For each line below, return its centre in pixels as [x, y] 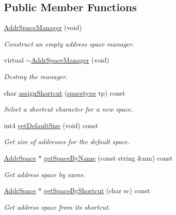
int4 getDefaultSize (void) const [51, 125]
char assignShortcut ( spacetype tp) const [65, 92]
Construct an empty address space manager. [69, 43]
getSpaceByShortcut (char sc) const [97, 190]
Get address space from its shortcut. [57, 207]
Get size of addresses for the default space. [67, 141]
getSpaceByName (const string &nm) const [108, 157]
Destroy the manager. [36, 76]
